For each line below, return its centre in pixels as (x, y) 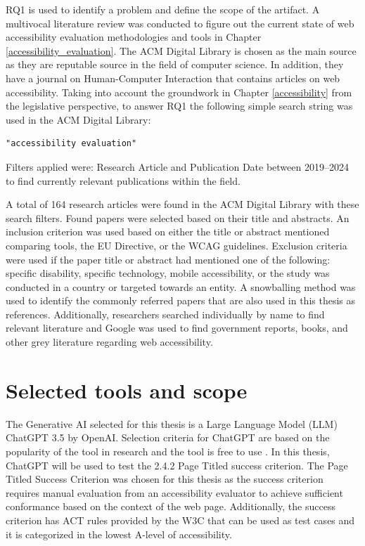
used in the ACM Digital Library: (78, 119)
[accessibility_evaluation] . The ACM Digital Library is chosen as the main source (181, 50)
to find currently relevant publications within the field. (123, 180)
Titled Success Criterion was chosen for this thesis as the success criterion (165, 479)
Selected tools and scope (127, 390)
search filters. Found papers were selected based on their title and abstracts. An (178, 217)
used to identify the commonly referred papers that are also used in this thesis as (181, 300)
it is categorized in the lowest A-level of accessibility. (119, 534)
